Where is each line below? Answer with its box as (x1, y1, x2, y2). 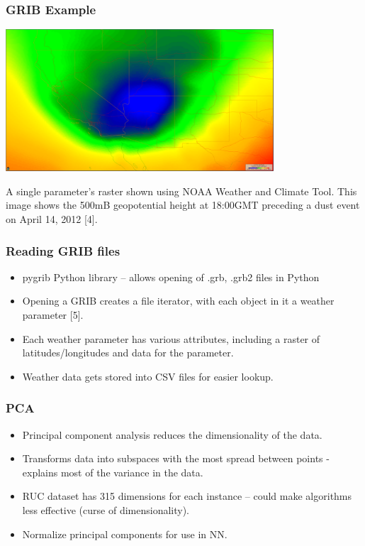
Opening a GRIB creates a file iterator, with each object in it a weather (22, 293, 335, 308)
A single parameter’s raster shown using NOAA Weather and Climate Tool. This (6, 183, 357, 198)
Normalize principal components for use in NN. (22, 526, 228, 541)
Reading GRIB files (6, 241, 120, 259)
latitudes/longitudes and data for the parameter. (22, 345, 234, 360)
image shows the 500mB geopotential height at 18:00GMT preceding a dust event (6, 197, 360, 212)
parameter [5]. (22, 307, 84, 322)
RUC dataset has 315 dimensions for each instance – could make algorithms (22, 488, 352, 503)
